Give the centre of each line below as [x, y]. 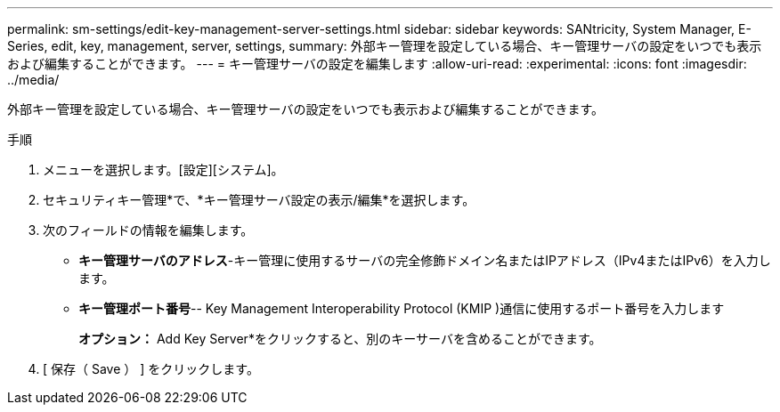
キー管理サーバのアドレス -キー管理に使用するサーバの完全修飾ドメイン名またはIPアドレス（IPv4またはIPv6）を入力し [425, 260]
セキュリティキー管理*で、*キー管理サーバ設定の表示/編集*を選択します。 [259, 200]
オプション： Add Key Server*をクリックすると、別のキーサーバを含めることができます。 [340, 339]
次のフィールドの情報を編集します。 [148, 230]
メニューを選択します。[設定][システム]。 [163, 170]
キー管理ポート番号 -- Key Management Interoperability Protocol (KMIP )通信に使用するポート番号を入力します [402, 308]
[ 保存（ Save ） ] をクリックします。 [151, 369]
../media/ [33, 80]
